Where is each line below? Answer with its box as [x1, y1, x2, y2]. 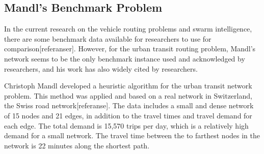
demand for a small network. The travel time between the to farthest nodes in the [4, 130, 260, 141]
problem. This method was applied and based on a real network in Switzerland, [4, 90, 252, 101]
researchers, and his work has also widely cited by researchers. [4, 63, 198, 74]
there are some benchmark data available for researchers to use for [4, 33, 212, 44]
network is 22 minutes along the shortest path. [4, 140, 150, 150]
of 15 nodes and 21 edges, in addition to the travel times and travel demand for [4, 110, 252, 120]
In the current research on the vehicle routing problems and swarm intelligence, [4, 23, 252, 34]
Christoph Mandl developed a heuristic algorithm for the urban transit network [4, 80, 252, 91]
